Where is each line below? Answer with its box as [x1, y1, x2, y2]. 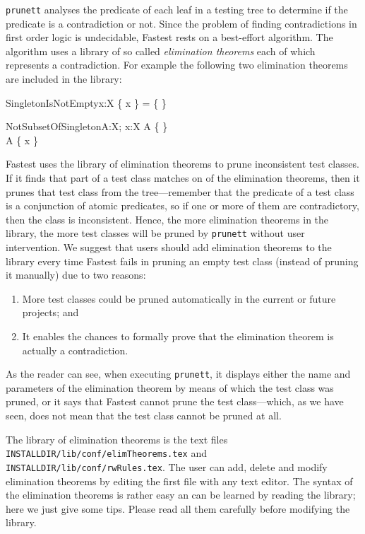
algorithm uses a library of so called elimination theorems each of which [6, 43, 316, 58]
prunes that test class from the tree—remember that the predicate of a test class [6, 184, 354, 199]
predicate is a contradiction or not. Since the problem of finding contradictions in [6, 16, 357, 30]
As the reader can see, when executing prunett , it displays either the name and [6, 366, 351, 381]
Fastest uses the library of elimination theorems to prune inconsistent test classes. [6, 156, 359, 171]
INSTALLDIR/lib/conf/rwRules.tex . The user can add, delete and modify [6, 459, 328, 474]
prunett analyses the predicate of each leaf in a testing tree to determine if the [6, 2, 348, 16]
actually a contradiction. [22, 342, 128, 357]
